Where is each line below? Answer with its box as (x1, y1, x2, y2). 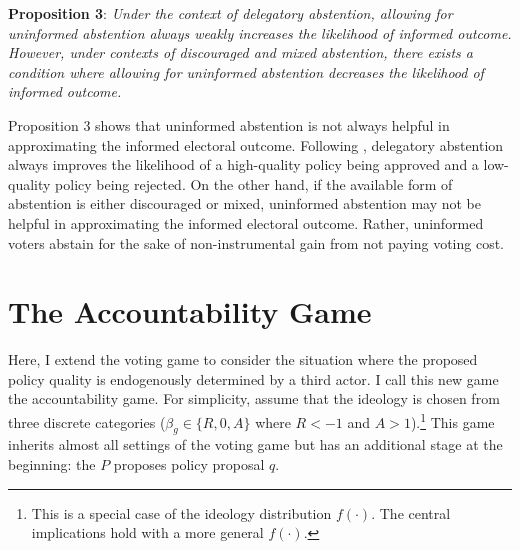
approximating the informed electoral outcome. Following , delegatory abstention (8, 134, 504, 155)
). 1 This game (410, 409, 495, 432)
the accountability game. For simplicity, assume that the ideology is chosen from (8, 388, 500, 409)
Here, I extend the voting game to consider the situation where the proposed (8, 349, 478, 370)
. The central (371, 502, 451, 523)
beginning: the (8, 454, 96, 475)
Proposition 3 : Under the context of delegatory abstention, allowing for (8, 3, 453, 23)
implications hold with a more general (31, 522, 264, 543)
